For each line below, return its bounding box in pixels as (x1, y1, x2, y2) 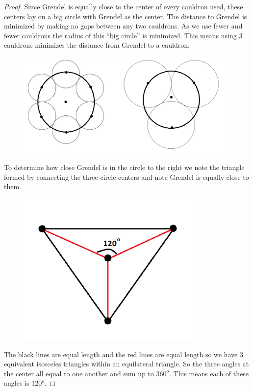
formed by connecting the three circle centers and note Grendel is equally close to (4, 171, 249, 182)
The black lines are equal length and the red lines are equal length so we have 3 (4, 349, 243, 359)
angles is (4, 378, 29, 388)
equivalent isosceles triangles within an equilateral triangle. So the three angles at (4, 359, 249, 369)
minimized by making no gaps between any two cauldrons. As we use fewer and (4, 21, 243, 31)
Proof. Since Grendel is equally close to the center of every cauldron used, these (4, 1, 243, 11)
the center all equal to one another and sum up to (4, 368, 154, 378)
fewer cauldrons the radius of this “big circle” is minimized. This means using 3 (4, 30, 243, 40)
